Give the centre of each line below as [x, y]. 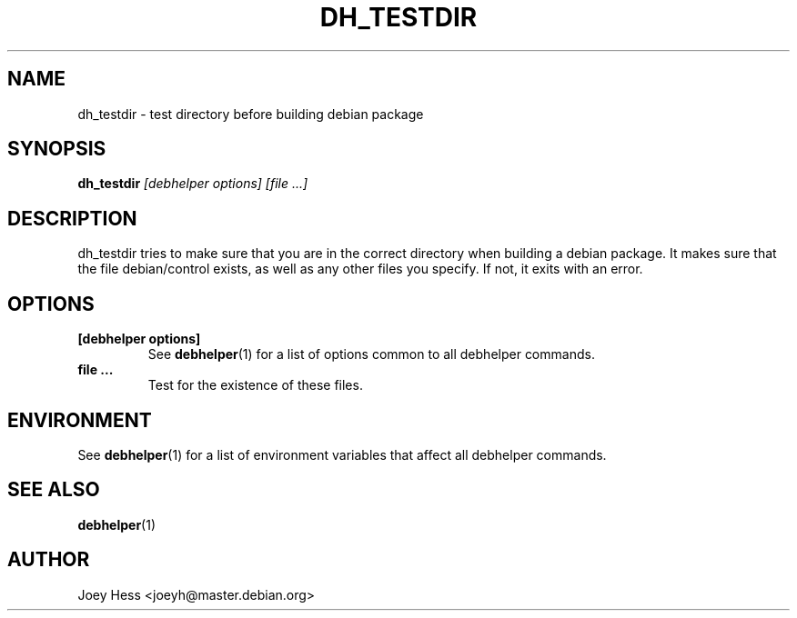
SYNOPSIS [57, 149]
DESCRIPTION [72, 218]
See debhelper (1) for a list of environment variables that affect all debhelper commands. [342, 454]
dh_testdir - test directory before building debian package [251, 114]
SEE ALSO [54, 490]
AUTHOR [49, 560]
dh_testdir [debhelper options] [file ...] [193, 184]
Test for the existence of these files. [255, 385]
